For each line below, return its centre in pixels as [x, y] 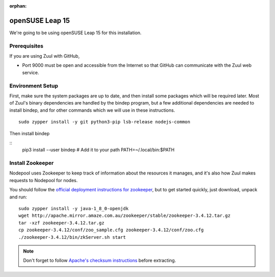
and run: [18, 197]
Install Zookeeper [32, 163]
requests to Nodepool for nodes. [44, 180]
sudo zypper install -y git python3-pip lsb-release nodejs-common [104, 122]
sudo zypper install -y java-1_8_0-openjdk [74, 209]
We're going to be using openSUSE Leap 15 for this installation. [76, 33]
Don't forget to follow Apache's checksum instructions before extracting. [100, 261]
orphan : [18, 6]
